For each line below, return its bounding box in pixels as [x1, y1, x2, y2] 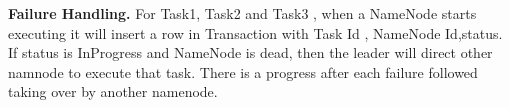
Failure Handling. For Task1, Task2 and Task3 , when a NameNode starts [8, 3, 477, 23]
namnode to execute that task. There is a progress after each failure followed [8, 61, 478, 82]
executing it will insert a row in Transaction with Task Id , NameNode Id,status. [8, 22, 503, 43]
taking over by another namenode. [8, 81, 218, 102]
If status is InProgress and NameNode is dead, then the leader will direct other [8, 42, 493, 63]
